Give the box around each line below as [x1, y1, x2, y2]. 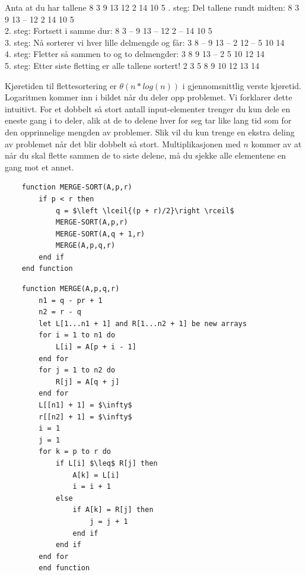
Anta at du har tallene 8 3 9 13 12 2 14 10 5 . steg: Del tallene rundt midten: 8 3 [5, 1, 299, 13]
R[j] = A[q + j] [55, 377, 120, 386]
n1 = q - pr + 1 [39, 296, 103, 305]
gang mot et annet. [5, 160, 74, 173]
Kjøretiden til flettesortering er [5, 79, 117, 91]
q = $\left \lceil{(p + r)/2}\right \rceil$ [55, 206, 234, 215]
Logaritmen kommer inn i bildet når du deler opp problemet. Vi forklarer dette [5, 91, 292, 103]
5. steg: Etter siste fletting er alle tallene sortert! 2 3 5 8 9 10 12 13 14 [5, 59, 260, 71]
